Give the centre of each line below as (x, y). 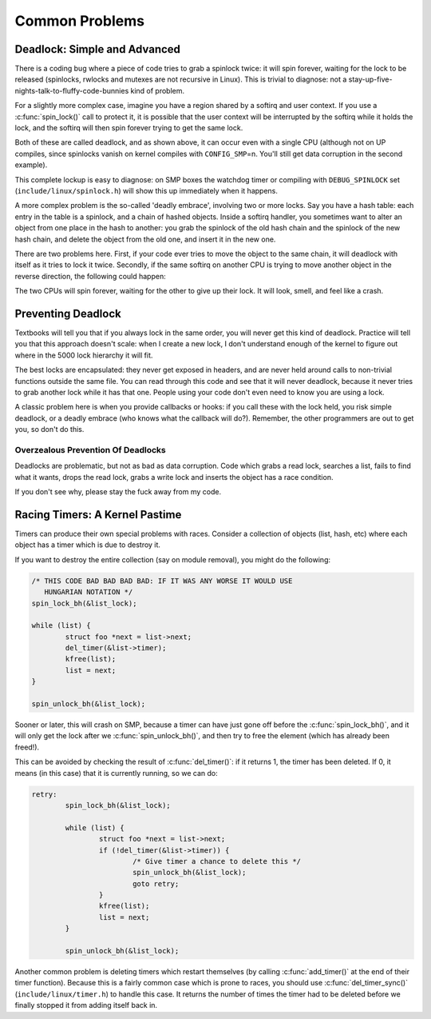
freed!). (27, 747)
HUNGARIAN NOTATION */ (89, 592)
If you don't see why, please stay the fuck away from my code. (118, 492)
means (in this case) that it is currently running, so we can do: (117, 773)
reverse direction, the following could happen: (91, 276)
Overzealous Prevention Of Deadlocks (91, 450)
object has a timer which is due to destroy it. (88, 545)
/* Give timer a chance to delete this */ (217, 861)
